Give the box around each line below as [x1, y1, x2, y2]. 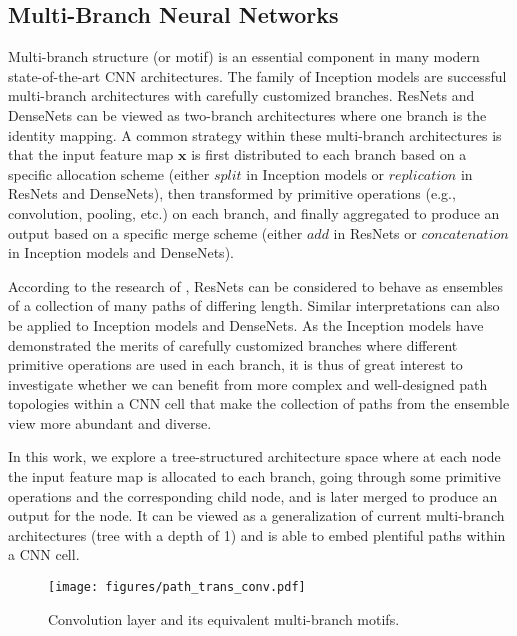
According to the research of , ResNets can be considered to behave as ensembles [8, 275, 504, 296]
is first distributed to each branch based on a [191, 144, 467, 165]
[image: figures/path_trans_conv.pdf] [48, 580, 306, 595]
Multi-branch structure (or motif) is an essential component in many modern [8, 46, 480, 67]
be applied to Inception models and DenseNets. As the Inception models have [8, 314, 484, 335]
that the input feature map [8, 144, 174, 165]
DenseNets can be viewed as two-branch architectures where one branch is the [8, 104, 487, 125]
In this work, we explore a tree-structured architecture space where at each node [8, 446, 501, 467]
